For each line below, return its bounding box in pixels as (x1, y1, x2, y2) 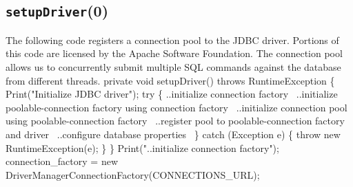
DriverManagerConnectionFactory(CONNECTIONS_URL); (6, 167, 260, 181)
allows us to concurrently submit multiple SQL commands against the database (6, 59, 341, 74)
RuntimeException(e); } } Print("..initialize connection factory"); (6, 140, 279, 155)
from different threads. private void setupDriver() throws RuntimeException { (6, 73, 335, 87)
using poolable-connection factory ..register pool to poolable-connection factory (6, 113, 345, 128)
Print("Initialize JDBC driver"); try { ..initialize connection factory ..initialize (6, 87, 338, 101)
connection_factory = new (6, 154, 118, 168)
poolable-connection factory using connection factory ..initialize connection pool (6, 100, 347, 114)
